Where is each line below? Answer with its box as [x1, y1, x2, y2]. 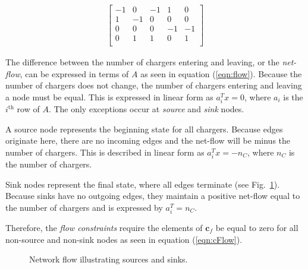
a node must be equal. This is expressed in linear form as [5, 90, 213, 103]
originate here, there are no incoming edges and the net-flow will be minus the [5, 134, 291, 147]
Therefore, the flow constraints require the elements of [5, 221, 203, 233]
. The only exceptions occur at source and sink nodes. [48, 103, 244, 115]
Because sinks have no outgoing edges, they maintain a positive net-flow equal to [5, 189, 300, 202]
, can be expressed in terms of [20, 67, 129, 80]
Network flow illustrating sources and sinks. [29, 253, 188, 265]
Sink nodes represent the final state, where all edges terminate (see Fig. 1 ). [5, 178, 280, 190]
